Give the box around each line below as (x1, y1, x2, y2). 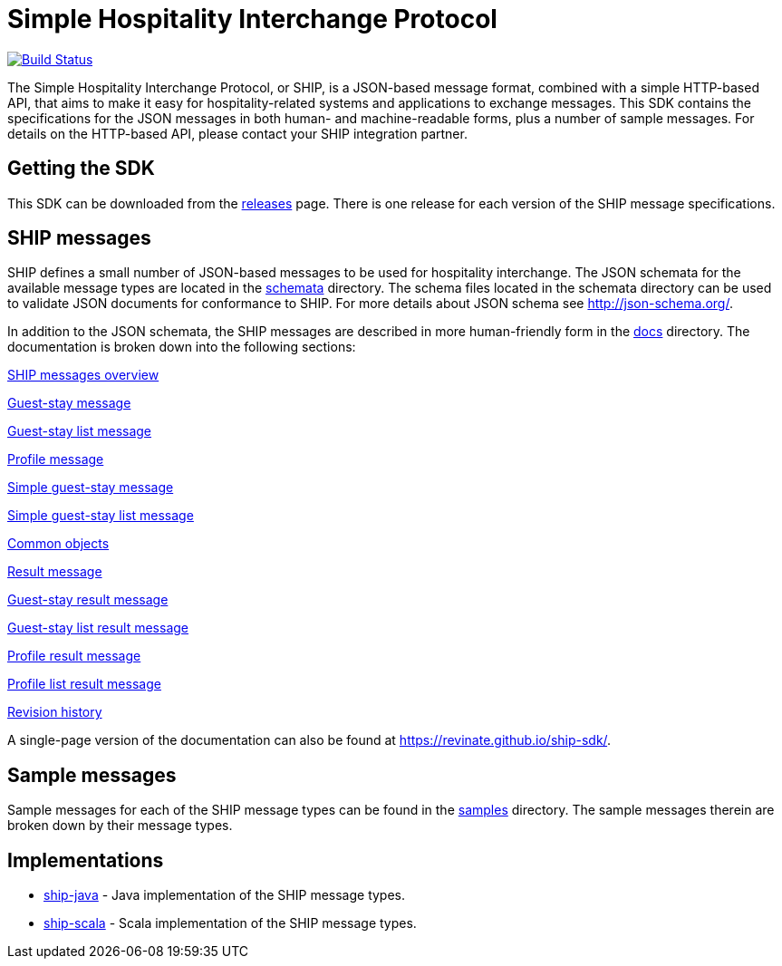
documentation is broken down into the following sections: (7, 339, 356, 355)
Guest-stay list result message (7, 620, 189, 636)
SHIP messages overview (7, 367, 159, 383)
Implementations (7, 848, 164, 872)
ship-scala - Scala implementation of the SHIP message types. (43, 915, 417, 932)
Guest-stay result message (7, 592, 169, 608)
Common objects (7, 536, 110, 552)
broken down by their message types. (7, 817, 233, 834)
